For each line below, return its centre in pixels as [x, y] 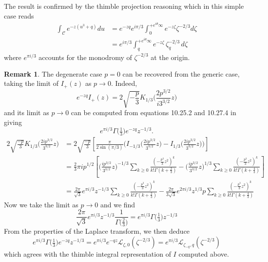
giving [13, 122]
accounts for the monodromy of [85, 57]
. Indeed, [124, 83]
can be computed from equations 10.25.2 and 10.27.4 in [153, 112]
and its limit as [27, 112]
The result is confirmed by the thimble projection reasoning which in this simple [124, 6]
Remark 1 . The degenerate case [53, 73]
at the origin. [170, 57]
